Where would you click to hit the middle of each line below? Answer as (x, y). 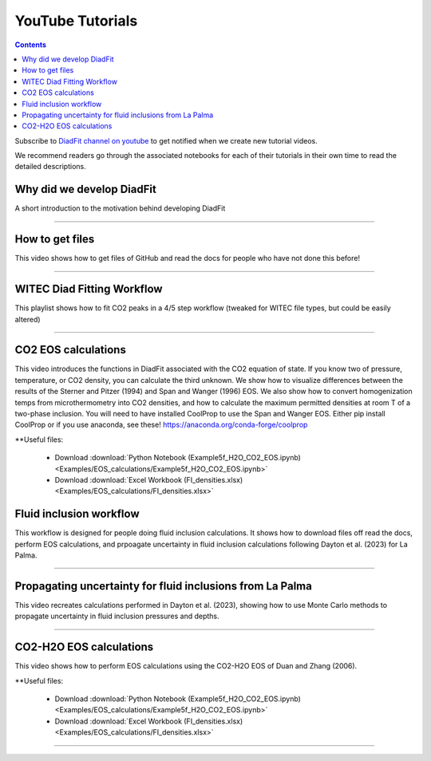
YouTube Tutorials (76, 21)
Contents (31, 45)
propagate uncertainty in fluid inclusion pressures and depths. (117, 616)
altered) (28, 319)
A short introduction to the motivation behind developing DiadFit (120, 208)
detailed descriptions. (51, 167)
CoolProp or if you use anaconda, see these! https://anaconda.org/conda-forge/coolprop (161, 425)
